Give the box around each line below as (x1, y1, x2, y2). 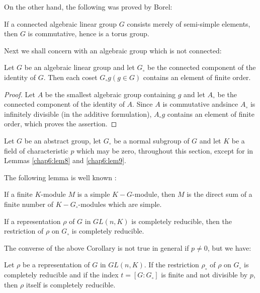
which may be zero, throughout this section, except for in (76, 145, 253, 156)
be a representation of (22, 259, 90, 270)
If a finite (4, 189, 33, 199)
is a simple (77, 189, 110, 199)
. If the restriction (144, 259, 199, 270)
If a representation (4, 215, 61, 226)
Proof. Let (4, 89, 35, 99)
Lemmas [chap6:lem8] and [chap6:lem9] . (4, 155, 126, 166)
